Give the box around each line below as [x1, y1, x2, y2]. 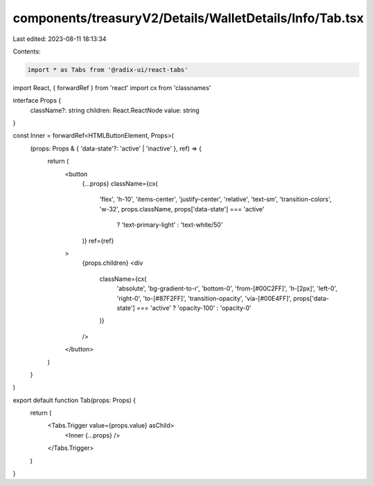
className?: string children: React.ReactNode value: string [30, 106, 200, 114]
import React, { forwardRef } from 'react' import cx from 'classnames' [12, 83, 211, 92]
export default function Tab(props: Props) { [12, 396, 136, 404]
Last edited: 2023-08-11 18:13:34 [12, 35, 107, 43]
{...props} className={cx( [82, 180, 159, 188]
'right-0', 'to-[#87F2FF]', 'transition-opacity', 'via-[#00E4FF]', [116, 294, 292, 302]
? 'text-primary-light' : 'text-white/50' [116, 220, 223, 229]
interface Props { [12, 96, 62, 105]
